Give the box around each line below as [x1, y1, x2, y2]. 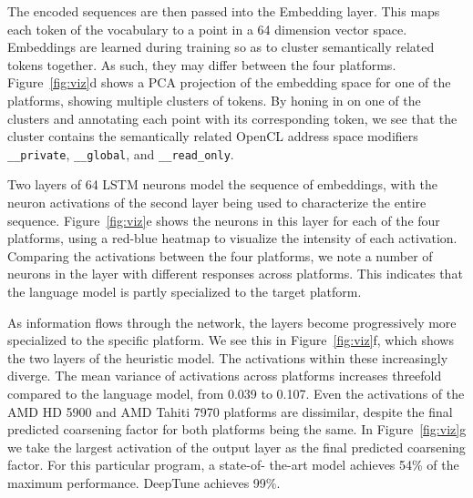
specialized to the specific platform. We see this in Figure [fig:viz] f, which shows [7, 330, 454, 350]
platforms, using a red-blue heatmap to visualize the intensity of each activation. [7, 229, 458, 248]
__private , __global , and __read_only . [7, 144, 234, 163]
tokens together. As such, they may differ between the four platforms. [7, 55, 396, 74]
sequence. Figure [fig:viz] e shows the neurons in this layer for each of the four [7, 210, 440, 229]
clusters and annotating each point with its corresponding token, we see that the [7, 108, 458, 127]
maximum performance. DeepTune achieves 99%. [7, 473, 281, 492]
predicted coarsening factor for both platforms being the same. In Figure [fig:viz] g [7, 420, 467, 439]
